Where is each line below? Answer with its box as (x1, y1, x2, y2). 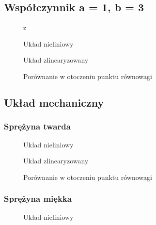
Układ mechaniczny (4, 95, 104, 110)
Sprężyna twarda (4, 120, 71, 132)
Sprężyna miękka (4, 193, 72, 205)
